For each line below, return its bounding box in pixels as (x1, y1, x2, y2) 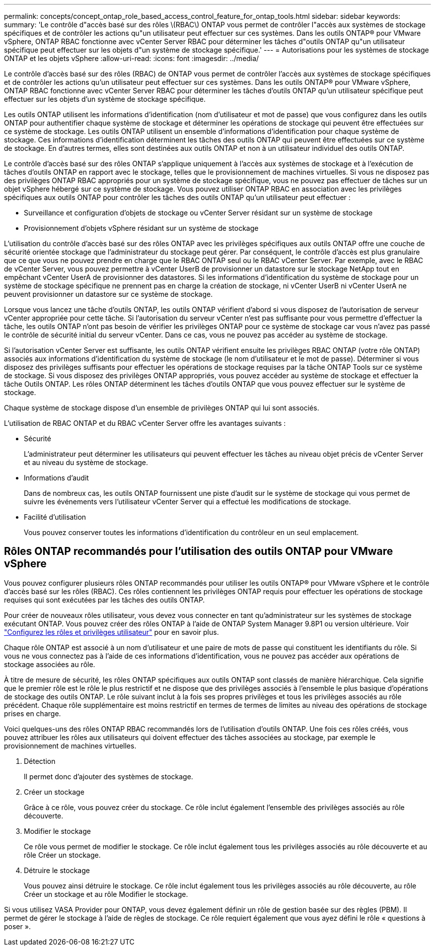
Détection (24, 756, 56, 765)
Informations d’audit (24, 474, 89, 482)
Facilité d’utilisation (24, 513, 86, 521)
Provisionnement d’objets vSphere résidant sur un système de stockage (24, 224, 259, 232)
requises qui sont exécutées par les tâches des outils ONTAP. (4, 595, 205, 604)
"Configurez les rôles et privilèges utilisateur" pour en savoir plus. (4, 627, 219, 636)
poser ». (4, 922, 31, 931)
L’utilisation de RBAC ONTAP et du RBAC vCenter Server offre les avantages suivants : (4, 419, 286, 427)
